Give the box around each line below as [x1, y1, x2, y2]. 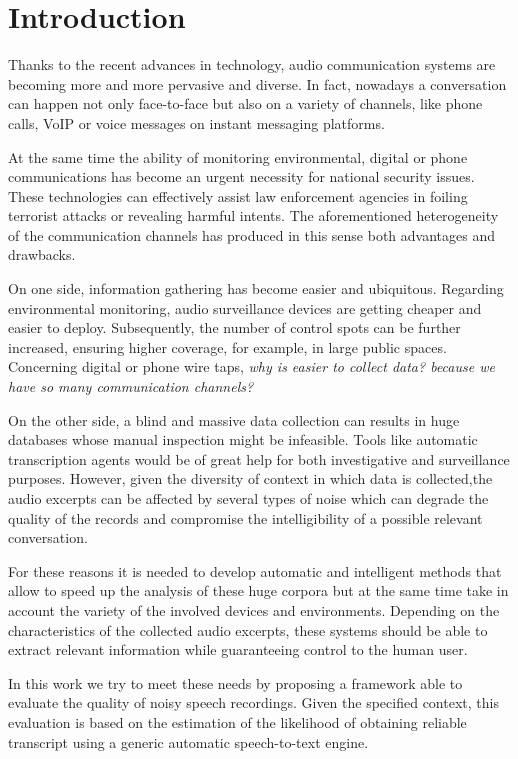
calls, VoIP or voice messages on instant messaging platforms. [8, 112, 385, 133]
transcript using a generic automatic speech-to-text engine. [8, 731, 369, 752]
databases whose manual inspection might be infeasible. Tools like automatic [8, 429, 478, 450]
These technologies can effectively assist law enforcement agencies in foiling [8, 185, 468, 206]
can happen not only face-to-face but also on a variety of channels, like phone [8, 93, 483, 114]
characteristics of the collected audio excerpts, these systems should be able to [8, 619, 488, 640]
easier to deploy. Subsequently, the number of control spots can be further [8, 317, 461, 338]
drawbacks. [8, 244, 76, 265]
